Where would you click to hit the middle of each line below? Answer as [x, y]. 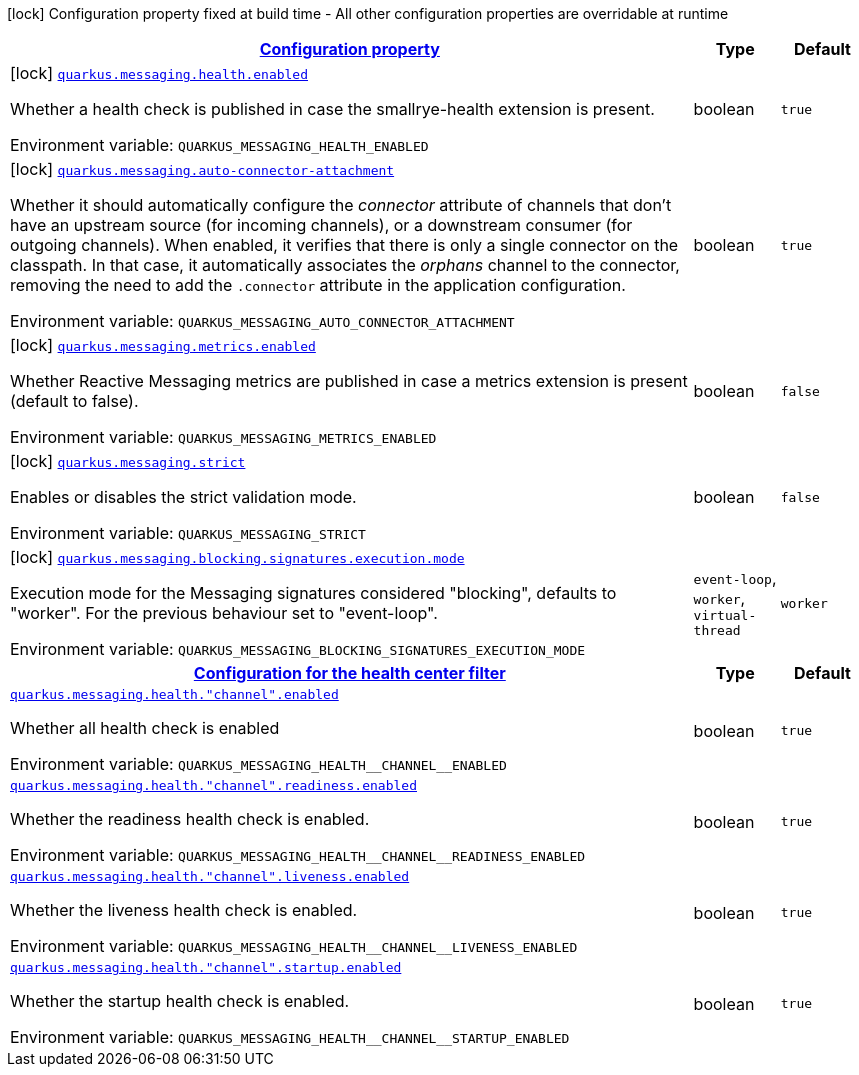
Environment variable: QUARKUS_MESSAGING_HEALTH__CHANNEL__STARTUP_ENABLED [290, 1037]
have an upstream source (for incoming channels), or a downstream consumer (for [321, 225]
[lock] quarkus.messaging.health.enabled [159, 73]
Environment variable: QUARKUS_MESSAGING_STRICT [188, 533]
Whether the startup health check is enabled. [180, 1001]
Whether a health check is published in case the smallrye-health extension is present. [332, 109]
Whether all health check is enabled [145, 728]
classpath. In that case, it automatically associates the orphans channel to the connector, [345, 265]
